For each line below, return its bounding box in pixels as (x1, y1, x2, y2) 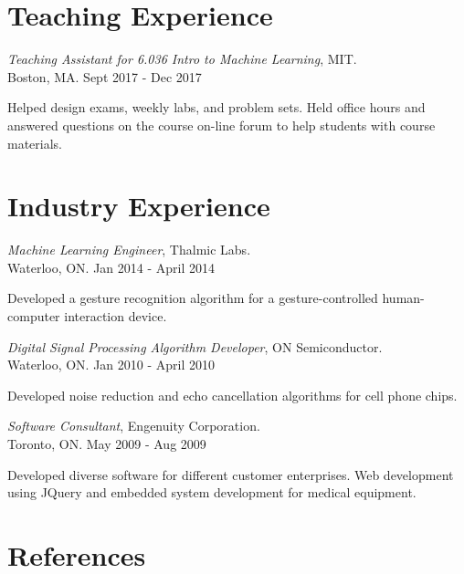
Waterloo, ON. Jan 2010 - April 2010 (7, 355, 216, 374)
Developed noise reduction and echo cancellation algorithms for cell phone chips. (7, 385, 458, 404)
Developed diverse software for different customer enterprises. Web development (7, 464, 454, 484)
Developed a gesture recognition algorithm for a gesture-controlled (7, 288, 378, 308)
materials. (7, 133, 63, 152)
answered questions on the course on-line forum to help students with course (7, 115, 436, 134)
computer (7, 307, 60, 325)
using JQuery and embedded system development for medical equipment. (7, 483, 417, 502)
